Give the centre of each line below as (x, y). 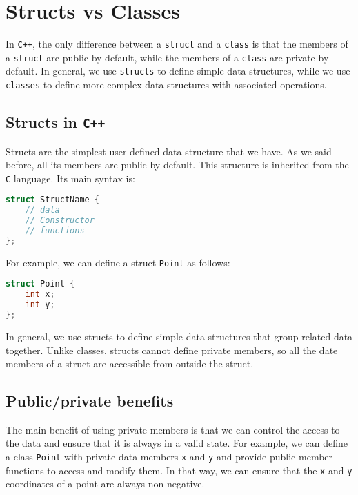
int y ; (40, 305)
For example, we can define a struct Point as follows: (118, 262)
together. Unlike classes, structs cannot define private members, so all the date (172, 350)
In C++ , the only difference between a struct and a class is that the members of (177, 44)
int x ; (40, 294)
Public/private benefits (90, 401)
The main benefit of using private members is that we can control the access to (173, 429)
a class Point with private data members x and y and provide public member (169, 457)
